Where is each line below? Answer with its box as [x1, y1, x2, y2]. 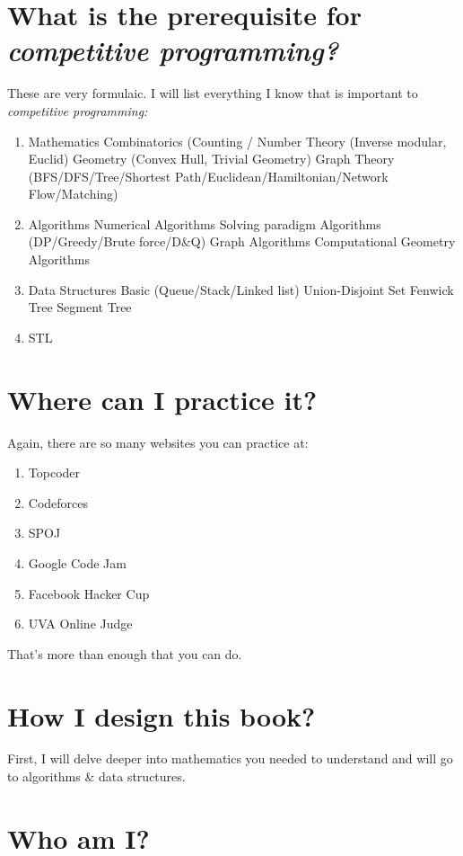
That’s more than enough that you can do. [7, 644, 242, 663]
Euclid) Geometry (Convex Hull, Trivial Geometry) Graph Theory [28, 149, 395, 168]
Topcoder [28, 463, 81, 482]
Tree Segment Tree [28, 298, 132, 317]
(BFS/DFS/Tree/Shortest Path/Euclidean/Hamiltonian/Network [28, 166, 389, 185]
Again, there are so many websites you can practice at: [7, 432, 309, 451]
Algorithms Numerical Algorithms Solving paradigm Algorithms [28, 214, 381, 233]
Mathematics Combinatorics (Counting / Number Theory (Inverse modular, [28, 131, 447, 150]
